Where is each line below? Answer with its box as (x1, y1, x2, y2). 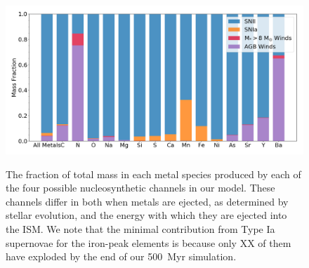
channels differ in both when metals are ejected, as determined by (6, 194, 289, 208)
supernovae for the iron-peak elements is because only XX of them (6, 235, 291, 250)
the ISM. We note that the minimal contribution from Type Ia (6, 221, 275, 236)
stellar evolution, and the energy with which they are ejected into (6, 208, 287, 222)
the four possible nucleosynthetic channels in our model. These (6, 180, 275, 195)
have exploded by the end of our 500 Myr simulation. (6, 249, 237, 264)
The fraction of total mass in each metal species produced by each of (6, 166, 301, 181)
